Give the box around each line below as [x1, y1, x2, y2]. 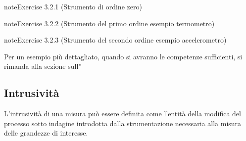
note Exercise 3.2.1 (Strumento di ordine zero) [4, 1, 142, 11]
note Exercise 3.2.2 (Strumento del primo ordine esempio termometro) [4, 18, 215, 28]
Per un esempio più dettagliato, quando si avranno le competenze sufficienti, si [4, 51, 243, 61]
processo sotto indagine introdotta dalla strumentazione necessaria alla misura [4, 118, 242, 128]
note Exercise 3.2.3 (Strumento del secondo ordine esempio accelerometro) [4, 35, 227, 45]
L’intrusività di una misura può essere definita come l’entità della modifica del [4, 108, 241, 119]
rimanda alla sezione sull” [4, 61, 82, 71]
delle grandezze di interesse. [4, 128, 88, 138]
